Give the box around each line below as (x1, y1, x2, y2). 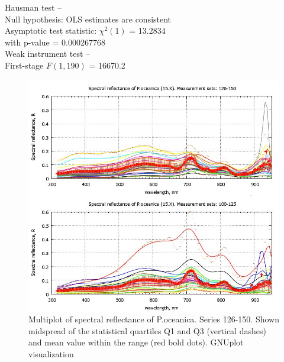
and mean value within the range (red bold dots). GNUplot (28, 336, 244, 348)
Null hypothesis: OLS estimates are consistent (5, 12, 172, 25)
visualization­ (28, 348, 74, 360)
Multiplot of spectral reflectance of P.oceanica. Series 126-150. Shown (28, 313, 279, 325)
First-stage (5, 59, 44, 71)
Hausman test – (5, 1, 62, 13)
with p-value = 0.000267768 (5, 35, 105, 48)
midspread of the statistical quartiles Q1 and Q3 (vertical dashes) (28, 324, 266, 337)
